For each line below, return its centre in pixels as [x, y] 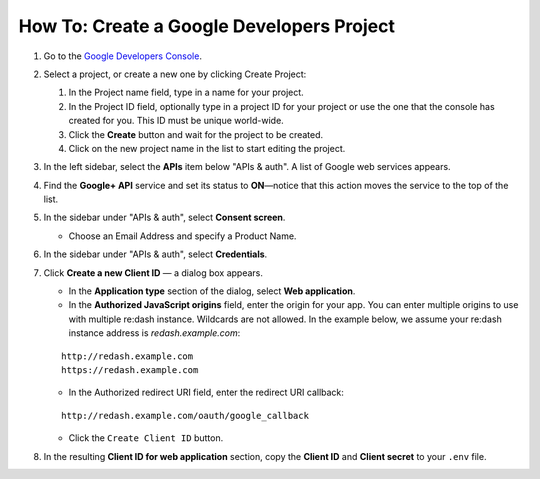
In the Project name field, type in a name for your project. [186, 92]
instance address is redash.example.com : [154, 333]
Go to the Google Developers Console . [122, 56]
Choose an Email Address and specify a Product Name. [182, 236]
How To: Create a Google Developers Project [206, 26]
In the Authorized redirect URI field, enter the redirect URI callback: [206, 392]
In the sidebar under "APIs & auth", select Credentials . [155, 254]
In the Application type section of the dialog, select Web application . [212, 291]
